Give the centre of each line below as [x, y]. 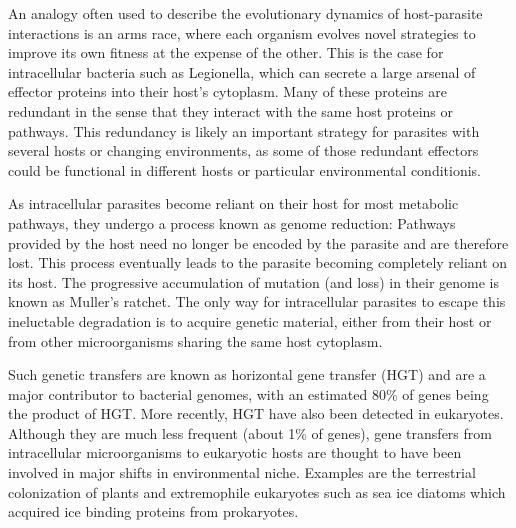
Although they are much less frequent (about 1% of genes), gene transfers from [250, 432]
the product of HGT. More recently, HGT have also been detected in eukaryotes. [256, 413]
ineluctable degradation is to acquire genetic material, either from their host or [250, 320]
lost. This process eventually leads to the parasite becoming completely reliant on [258, 262]
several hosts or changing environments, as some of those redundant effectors [243, 150]
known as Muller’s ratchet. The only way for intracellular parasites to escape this [257, 301]
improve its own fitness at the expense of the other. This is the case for [226, 52]
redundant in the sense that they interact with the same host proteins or [231, 110]
